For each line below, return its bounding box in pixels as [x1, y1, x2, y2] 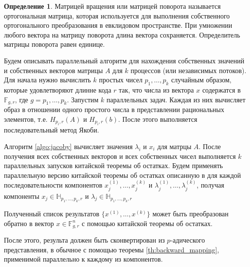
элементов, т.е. [4, 114, 48, 124]
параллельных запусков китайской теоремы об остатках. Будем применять [4, 160, 223, 171]
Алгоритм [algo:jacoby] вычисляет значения [4, 141, 133, 151]
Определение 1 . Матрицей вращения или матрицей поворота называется [4, 1, 221, 11]
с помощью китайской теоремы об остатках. [82, 218, 213, 228]
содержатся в [202, 84, 241, 95]
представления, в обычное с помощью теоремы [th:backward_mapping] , [4, 244, 219, 254]
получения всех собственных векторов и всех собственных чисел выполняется [4, 151, 236, 161]
